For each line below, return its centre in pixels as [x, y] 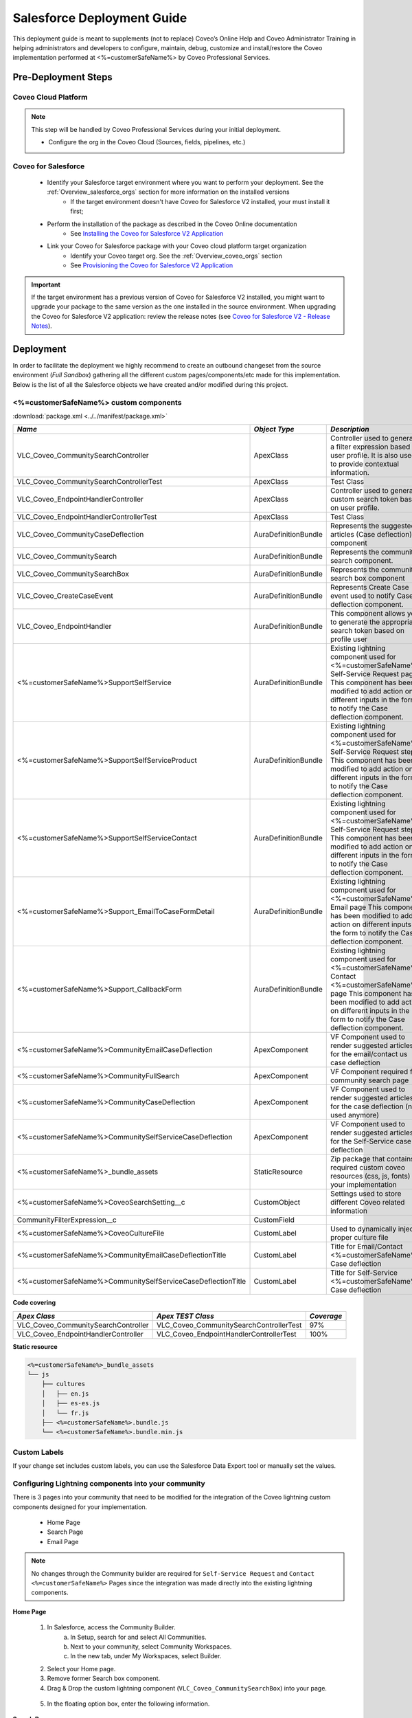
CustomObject [277, 1203]
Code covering [34, 1303]
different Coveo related [367, 1203]
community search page [369, 1080]
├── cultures [64, 1384]
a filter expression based [370, 447]
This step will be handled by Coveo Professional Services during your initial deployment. [156, 129]
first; [77, 211]
